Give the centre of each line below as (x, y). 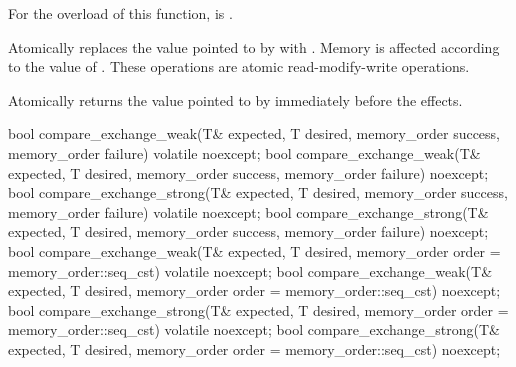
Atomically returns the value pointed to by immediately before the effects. (235, 99)
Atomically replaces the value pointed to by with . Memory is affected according (254, 46)
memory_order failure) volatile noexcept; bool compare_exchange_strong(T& (248, 211)
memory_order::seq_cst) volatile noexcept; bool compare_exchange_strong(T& (254, 329)
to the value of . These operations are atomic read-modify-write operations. (239, 66)
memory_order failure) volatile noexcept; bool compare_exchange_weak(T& (244, 152)
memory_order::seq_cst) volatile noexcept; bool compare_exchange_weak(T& (250, 270)
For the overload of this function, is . (120, 13)
